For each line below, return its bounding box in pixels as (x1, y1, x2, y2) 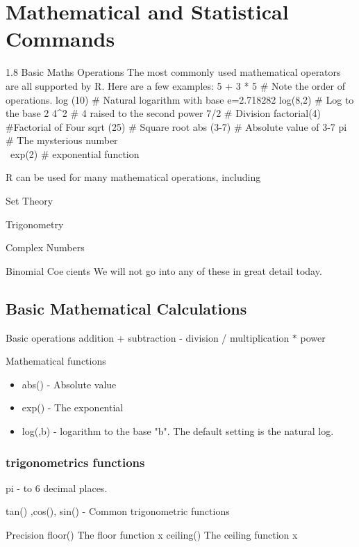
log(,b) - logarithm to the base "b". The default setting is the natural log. (22, 424, 334, 438)
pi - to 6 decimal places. (6, 480, 108, 495)
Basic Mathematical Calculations (6, 297, 247, 319)
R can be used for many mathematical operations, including (6, 170, 261, 184)
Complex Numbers (6, 240, 85, 255)
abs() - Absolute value (22, 376, 117, 391)
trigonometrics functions (6, 453, 145, 470)
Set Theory (6, 193, 53, 208)
